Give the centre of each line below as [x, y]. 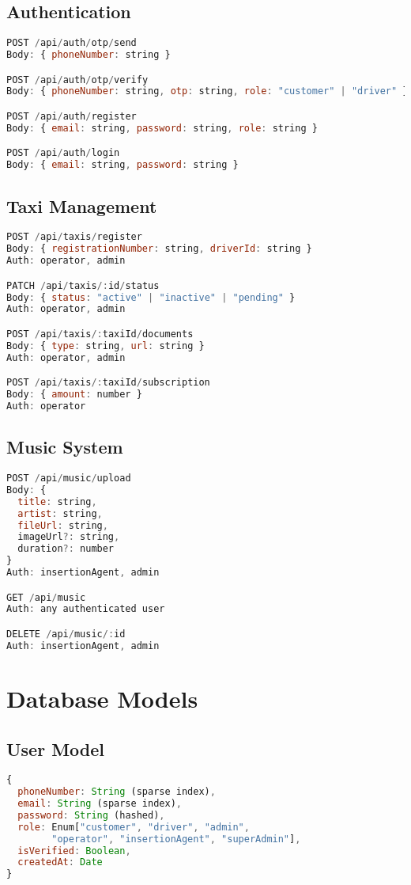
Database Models [102, 698]
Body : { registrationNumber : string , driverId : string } [159, 249]
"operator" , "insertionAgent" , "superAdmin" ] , [176, 839]
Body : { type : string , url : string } [106, 346]
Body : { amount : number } [74, 395]
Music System [65, 447]
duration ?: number [66, 549]
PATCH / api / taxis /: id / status [83, 285]
